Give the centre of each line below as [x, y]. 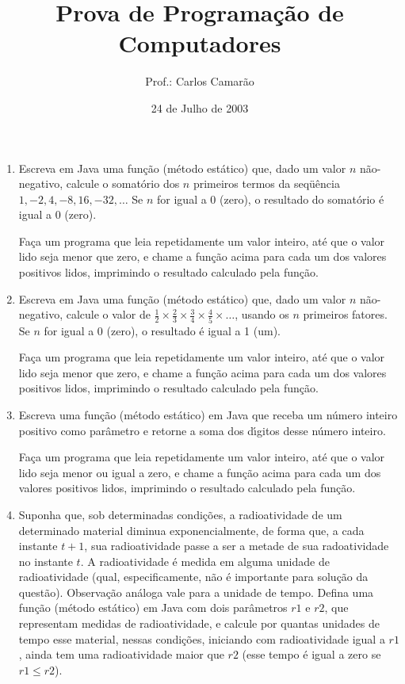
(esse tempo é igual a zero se [311, 654]
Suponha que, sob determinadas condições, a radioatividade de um [180, 514]
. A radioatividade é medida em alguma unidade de [205, 561]
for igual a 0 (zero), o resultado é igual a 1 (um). [162, 330]
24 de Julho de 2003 [200, 107]
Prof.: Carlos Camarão [200, 81]
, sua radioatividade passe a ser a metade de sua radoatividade [237, 546]
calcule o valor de [108, 314]
